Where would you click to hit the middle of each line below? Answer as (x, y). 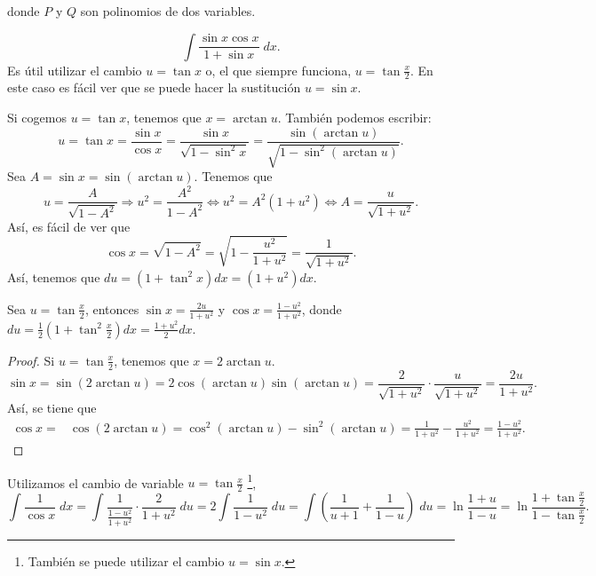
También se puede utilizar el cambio (126, 561)
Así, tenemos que (54, 276)
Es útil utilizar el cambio (75, 70)
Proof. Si (31, 360)
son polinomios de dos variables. (168, 11)
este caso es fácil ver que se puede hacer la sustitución (154, 87)
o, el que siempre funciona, (278, 70)
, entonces (112, 308)
